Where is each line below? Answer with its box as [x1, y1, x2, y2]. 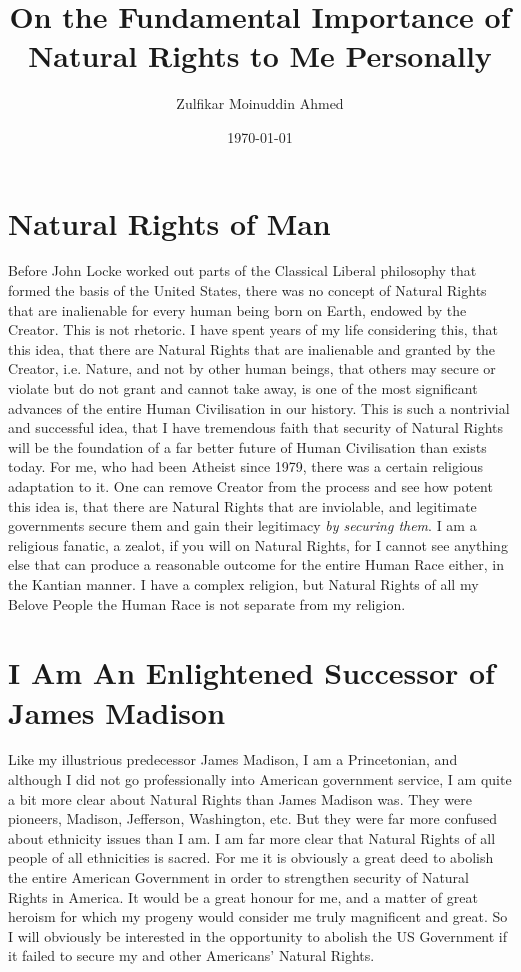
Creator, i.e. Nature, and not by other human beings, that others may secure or [8, 358, 496, 379]
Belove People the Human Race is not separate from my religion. [8, 593, 406, 614]
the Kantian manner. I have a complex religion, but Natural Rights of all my [8, 573, 479, 594]
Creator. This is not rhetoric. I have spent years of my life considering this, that [8, 319, 498, 340]
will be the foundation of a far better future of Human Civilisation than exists [8, 436, 487, 457]
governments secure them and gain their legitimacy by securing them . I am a [8, 515, 477, 536]
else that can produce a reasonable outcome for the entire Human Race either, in [8, 554, 504, 575]
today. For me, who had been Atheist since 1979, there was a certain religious [8, 456, 484, 477]
